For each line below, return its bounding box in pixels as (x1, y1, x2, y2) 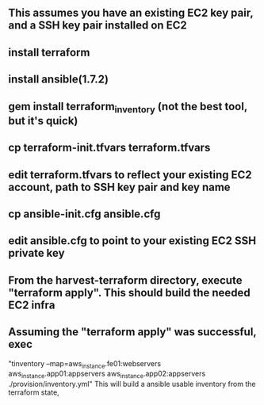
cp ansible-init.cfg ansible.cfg (8, 207, 161, 220)
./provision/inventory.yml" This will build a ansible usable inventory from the (8, 380, 256, 389)
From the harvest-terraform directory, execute (8, 273, 243, 287)
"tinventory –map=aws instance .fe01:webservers (8, 358, 161, 370)
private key (8, 246, 65, 260)
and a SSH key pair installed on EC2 (8, 19, 188, 32)
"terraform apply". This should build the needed (8, 285, 251, 300)
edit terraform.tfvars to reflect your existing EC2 (8, 168, 252, 181)
